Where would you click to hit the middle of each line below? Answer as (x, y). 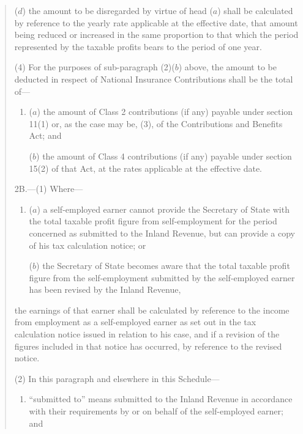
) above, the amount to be (227, 67)
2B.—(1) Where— (49, 189)
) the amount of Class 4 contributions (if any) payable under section (164, 156)
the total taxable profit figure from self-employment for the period (153, 221)
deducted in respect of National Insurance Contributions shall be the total (154, 79)
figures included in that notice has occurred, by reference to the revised (148, 346)
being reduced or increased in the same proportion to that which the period (156, 35)
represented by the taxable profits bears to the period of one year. (138, 46)
